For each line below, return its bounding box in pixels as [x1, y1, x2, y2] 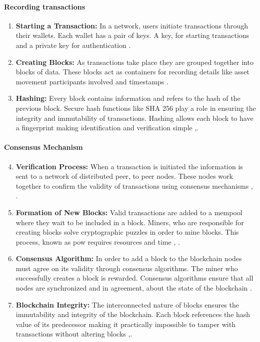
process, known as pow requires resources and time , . [15, 236, 180, 247]
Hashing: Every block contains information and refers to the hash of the [15, 93, 240, 103]
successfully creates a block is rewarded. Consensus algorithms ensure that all [15, 273, 253, 283]
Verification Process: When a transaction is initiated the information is [15, 161, 243, 171]
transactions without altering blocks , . [15, 329, 132, 339]
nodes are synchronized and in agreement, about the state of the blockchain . [15, 283, 252, 293]
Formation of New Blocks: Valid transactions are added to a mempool [15, 207, 242, 217]
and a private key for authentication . [15, 39, 131, 50]
